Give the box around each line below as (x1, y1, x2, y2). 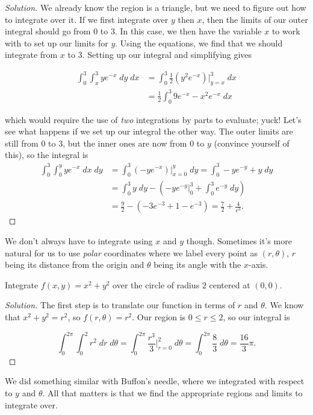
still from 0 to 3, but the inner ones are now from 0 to (5, 136, 205, 149)
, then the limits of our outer (202, 13, 308, 25)
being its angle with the (153, 258, 241, 271)
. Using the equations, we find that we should (115, 36, 283, 49)
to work (271, 25, 300, 37)
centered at (209, 278, 250, 291)
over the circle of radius (113, 278, 200, 291)
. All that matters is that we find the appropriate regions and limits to (42, 387, 303, 399)
